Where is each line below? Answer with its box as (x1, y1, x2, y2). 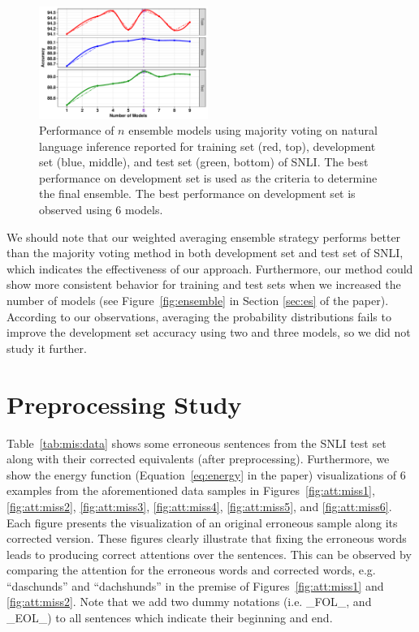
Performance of (39, 122, 114, 139)
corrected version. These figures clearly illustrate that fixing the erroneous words (6, 530, 407, 547)
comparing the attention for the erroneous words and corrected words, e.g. (6, 561, 376, 578)
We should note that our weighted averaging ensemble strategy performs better (6, 228, 401, 245)
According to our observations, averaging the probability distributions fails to (6, 307, 391, 325)
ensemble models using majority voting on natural (128, 122, 378, 139)
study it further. (6, 339, 87, 356)
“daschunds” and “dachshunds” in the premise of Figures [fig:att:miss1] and (6, 577, 384, 594)
